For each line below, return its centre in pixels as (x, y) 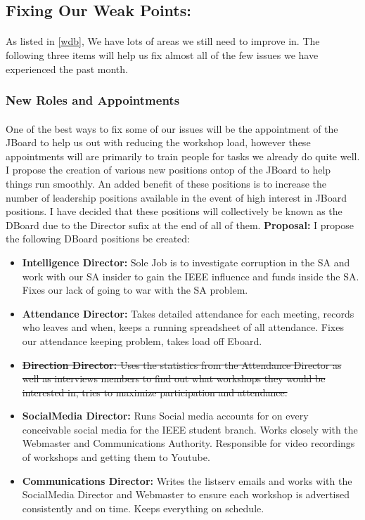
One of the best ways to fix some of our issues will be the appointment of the (172, 128)
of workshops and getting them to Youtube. (116, 457)
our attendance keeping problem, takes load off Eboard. (142, 340)
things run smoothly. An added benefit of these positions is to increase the (166, 183)
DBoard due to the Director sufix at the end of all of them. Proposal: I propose (180, 225)
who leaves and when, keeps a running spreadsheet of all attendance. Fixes (183, 327)
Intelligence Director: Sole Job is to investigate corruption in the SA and (186, 262)
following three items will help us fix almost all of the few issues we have (162, 54)
